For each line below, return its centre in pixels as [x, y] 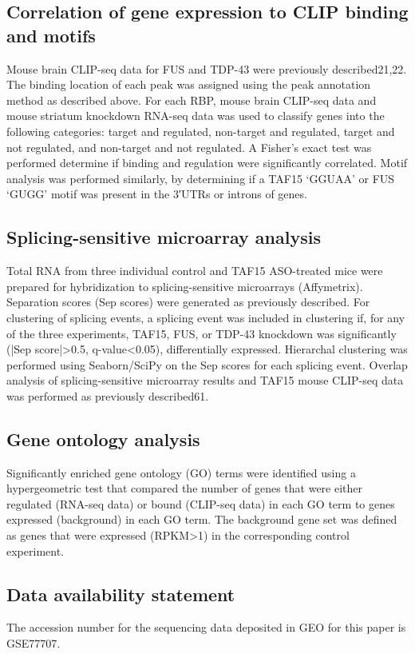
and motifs [51, 35]
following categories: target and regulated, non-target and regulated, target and [201, 131]
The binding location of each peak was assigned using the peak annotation [189, 84]
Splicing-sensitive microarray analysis [164, 237]
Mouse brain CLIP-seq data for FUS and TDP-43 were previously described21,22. [207, 68]
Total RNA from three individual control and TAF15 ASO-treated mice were [195, 271]
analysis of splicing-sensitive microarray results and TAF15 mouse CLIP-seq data [205, 380]
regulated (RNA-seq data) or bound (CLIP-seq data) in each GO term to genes [201, 503]
